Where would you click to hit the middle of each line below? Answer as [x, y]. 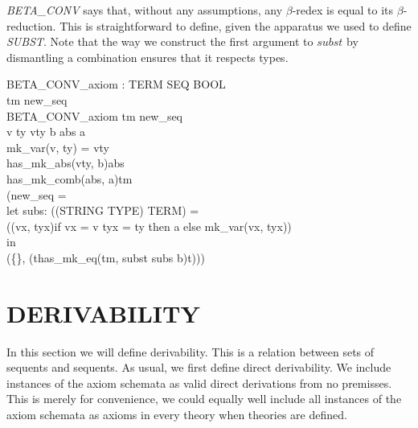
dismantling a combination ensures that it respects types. [148, 57]
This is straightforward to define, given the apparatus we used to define [236, 25]
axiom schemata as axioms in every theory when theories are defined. [177, 414]
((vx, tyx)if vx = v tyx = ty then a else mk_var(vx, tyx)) [149, 226]
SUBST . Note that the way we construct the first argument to [160, 41]
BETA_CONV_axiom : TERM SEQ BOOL [116, 84]
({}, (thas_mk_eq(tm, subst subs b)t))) [106, 257]
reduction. [31, 25]
